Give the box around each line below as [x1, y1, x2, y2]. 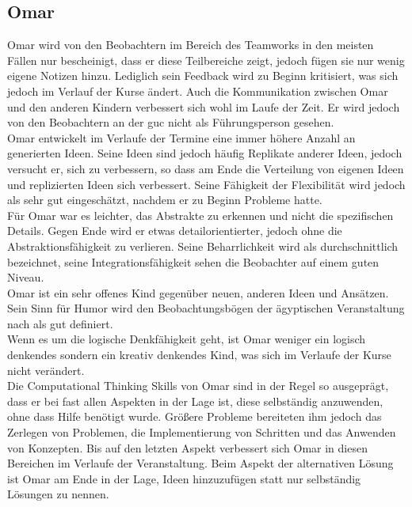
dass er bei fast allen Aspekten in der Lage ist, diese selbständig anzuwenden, [7, 392, 383, 409]
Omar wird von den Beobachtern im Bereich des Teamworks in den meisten [7, 36, 374, 53]
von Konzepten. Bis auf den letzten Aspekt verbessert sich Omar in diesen [7, 439, 368, 456]
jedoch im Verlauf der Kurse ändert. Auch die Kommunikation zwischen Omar [7, 82, 388, 99]
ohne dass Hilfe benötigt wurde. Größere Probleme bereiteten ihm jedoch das [7, 408, 382, 425]
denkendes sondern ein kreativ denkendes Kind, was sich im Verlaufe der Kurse [7, 346, 391, 363]
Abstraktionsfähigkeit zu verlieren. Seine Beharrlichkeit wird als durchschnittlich [7, 237, 399, 254]
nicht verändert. [7, 361, 85, 378]
